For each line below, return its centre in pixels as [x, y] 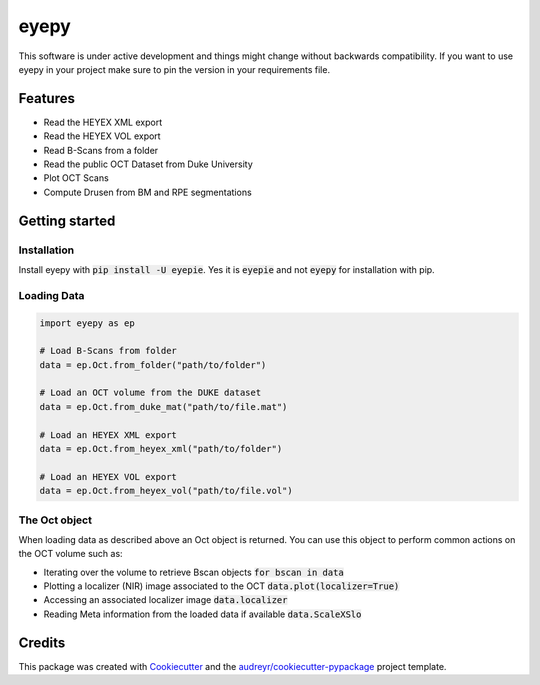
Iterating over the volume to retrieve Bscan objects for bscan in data [193, 572]
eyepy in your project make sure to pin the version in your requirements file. [174, 69]
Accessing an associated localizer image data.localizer [165, 600]
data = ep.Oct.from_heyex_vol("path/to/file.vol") [166, 491]
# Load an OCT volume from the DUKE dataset [150, 393]
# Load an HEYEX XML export [108, 434]
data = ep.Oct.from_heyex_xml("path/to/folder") [161, 449]
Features [46, 98]
